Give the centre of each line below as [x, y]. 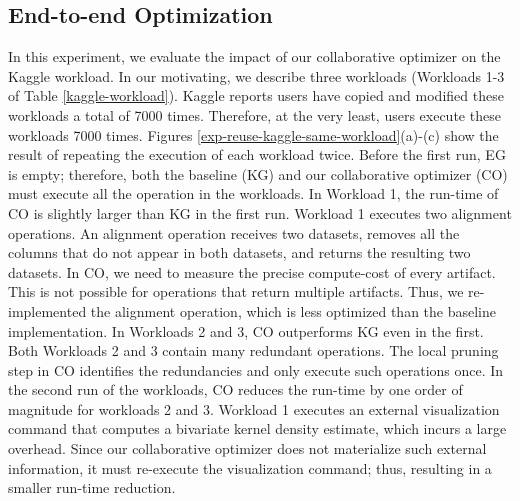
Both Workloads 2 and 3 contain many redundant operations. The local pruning [253, 350]
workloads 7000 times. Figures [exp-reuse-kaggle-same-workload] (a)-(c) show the [253, 134]
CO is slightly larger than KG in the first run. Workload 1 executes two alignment [260, 212]
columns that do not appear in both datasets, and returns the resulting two [239, 252]
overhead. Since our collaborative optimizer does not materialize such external [247, 448]
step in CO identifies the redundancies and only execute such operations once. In [256, 369]
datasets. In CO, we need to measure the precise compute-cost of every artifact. [252, 271]
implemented [47, 310]
